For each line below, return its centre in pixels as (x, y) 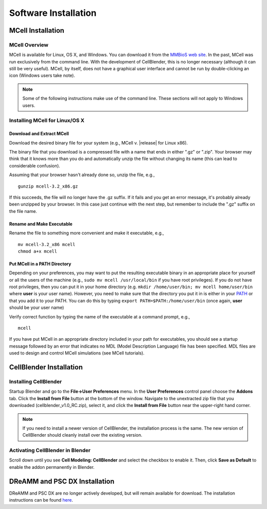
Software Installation (53, 13)
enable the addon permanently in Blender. (52, 467)
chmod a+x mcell (38, 251)
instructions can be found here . (41, 500)
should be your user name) (37, 307)
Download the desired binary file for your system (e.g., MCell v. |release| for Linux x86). (98, 143)
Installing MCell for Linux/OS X (47, 120)
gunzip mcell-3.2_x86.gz (48, 186)
